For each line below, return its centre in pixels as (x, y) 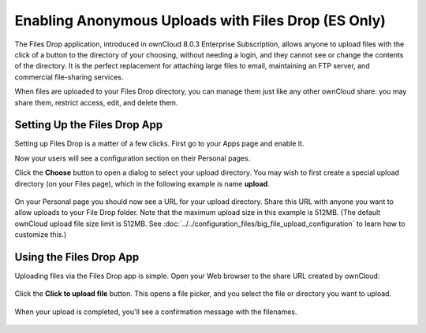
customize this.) (41, 235)
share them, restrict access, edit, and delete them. (96, 102)
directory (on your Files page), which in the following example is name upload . (142, 183)
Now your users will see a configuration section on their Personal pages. (133, 158)
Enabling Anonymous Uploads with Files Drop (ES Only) (200, 20)
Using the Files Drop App (77, 257)
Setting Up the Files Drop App (89, 125)
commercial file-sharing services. (69, 77)
